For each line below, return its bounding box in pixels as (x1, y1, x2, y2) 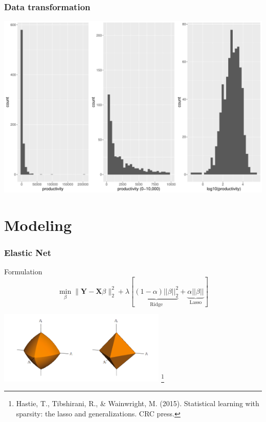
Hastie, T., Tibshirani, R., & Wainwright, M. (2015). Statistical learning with (16, 398, 259, 409)
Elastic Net (4, 246, 51, 259)
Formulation (4, 266, 42, 277)
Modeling (4, 214, 72, 235)
